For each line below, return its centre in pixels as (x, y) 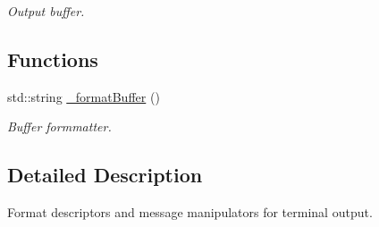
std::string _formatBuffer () (84, 96)
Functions (53, 59)
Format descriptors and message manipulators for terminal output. (190, 212)
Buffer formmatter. (59, 126)
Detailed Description (105, 175)
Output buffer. (46, 11)
